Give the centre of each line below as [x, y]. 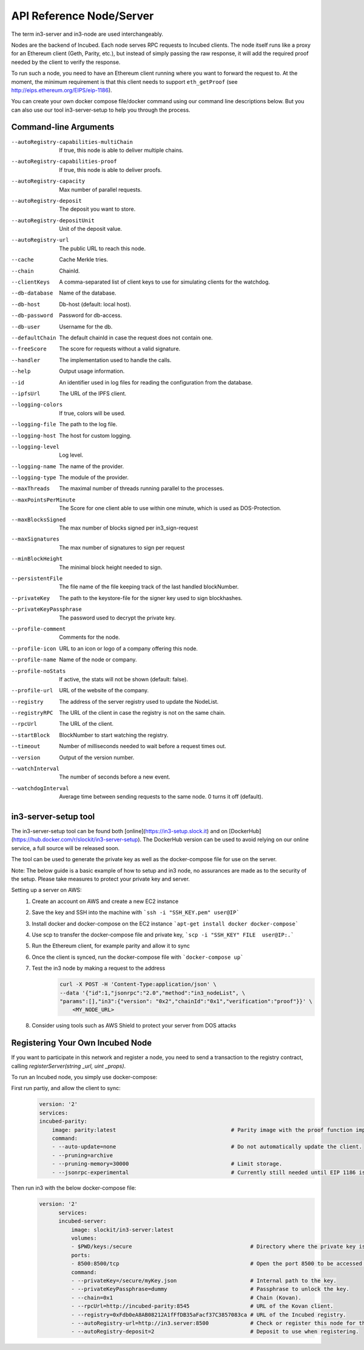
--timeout [26, 746]
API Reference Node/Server [83, 16]
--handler [26, 360]
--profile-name [34, 660]
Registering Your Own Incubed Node [82, 1043]
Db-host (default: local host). [95, 304]
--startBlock [31, 735]
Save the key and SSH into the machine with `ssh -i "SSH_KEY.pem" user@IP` [136, 912]
